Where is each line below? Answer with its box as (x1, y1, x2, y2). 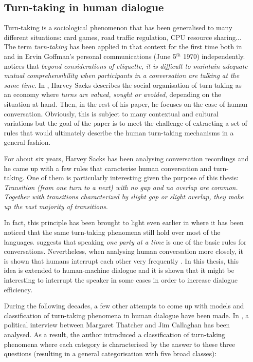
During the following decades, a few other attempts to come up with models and (4, 301, 244, 311)
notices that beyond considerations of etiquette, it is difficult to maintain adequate (4, 60, 248, 71)
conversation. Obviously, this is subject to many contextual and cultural (4, 108, 219, 118)
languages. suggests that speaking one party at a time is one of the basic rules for (4, 236, 247, 247)
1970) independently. (183, 51, 245, 61)
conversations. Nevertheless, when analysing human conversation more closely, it (4, 246, 243, 256)
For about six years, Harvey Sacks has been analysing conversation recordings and (4, 153, 249, 163)
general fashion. (4, 137, 51, 147)
